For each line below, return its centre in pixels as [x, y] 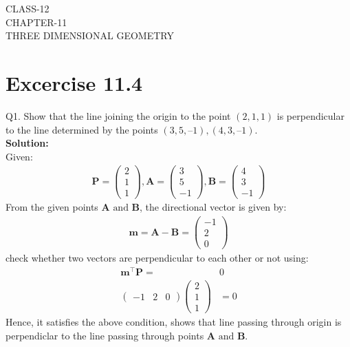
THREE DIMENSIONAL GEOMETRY [90, 35]
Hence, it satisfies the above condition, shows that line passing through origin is [174, 322]
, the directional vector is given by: [213, 207]
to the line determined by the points [82, 129]
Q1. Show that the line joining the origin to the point [118, 115]
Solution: [27, 143]
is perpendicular [310, 115]
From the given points [52, 207]
